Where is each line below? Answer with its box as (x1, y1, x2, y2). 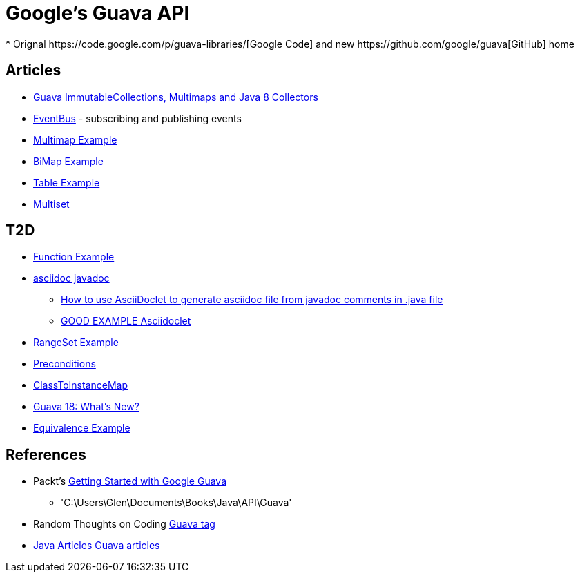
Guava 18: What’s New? (33, 401, 139, 413)
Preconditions (33, 358, 96, 370)
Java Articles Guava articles (33, 539, 160, 552)
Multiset (33, 198, 70, 210)
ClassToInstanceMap (33, 379, 128, 392)
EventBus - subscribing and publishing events (33, 112, 242, 124)
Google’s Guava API (6, 1, 190, 25)
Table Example (33, 176, 100, 189)
